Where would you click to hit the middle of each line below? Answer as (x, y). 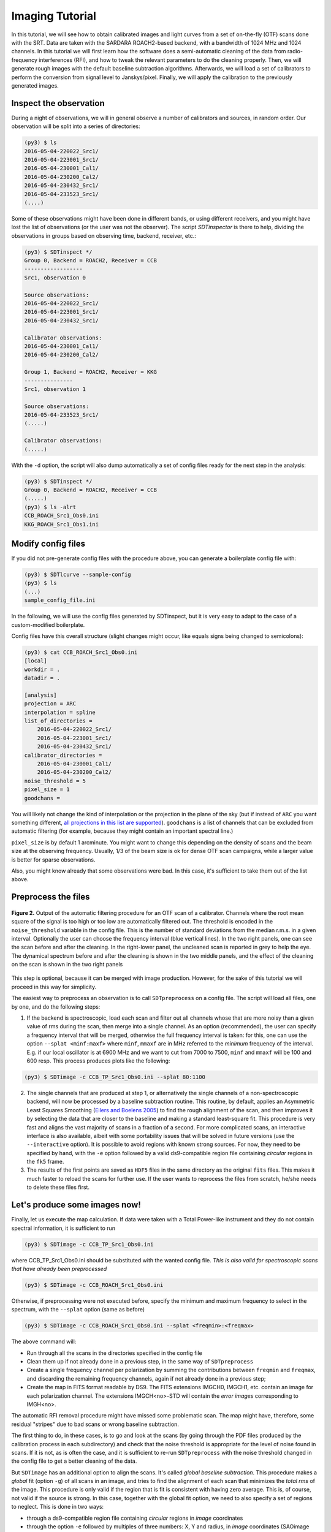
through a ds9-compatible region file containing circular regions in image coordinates (135, 1518)
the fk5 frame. (45, 1162)
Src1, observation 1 (55, 389)
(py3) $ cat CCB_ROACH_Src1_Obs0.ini (81, 652)
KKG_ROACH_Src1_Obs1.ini (62, 524)
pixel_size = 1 (47, 790)
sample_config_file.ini (60, 600)
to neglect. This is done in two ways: (58, 1507)
